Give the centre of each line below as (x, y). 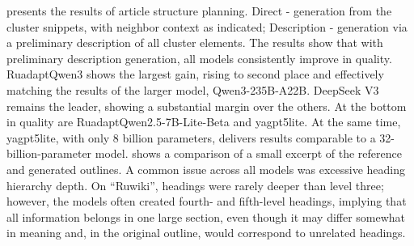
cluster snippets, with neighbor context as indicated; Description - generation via (207, 26)
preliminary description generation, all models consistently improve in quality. (199, 58)
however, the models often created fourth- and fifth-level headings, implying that (207, 201)
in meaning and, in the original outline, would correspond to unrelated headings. (206, 233)
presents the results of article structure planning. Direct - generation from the (199, 11)
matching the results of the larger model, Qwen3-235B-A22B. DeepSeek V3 (193, 89)
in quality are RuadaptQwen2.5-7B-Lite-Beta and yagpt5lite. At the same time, (204, 122)
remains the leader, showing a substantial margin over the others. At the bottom (207, 106)
